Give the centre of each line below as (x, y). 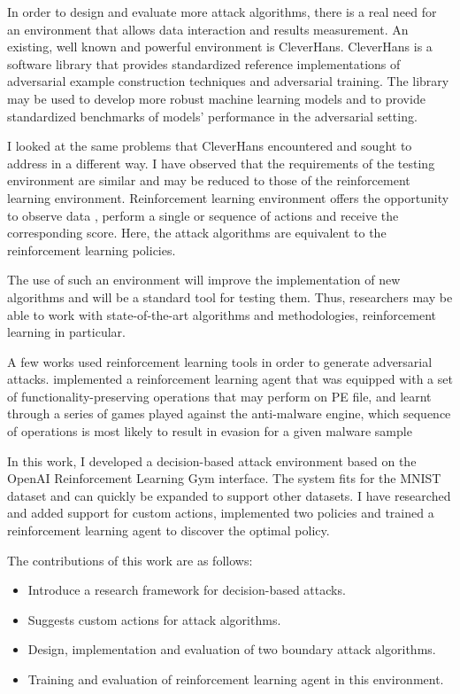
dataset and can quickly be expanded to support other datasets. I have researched (229, 495)
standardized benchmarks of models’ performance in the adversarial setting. (212, 116)
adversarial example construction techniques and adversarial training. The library (228, 81)
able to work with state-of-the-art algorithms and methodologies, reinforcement (222, 314)
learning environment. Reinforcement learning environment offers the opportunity (228, 197)
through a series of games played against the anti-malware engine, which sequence (229, 413)
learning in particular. (66, 332)
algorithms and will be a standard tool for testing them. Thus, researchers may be (230, 296)
